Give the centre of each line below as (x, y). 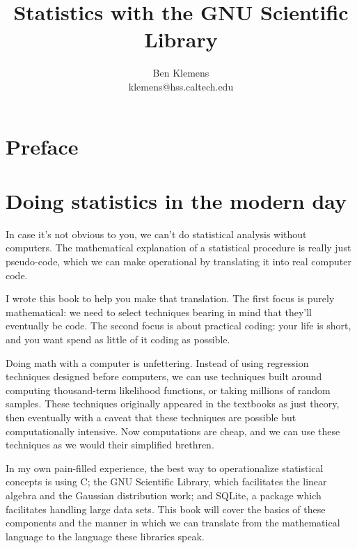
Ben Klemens (181, 73)
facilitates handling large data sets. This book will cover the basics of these (166, 509)
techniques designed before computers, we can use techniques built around (164, 376)
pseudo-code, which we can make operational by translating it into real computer (178, 261)
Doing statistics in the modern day (176, 200)
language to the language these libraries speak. (105, 536)
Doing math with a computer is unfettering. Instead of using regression (157, 362)
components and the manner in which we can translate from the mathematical (173, 523)
